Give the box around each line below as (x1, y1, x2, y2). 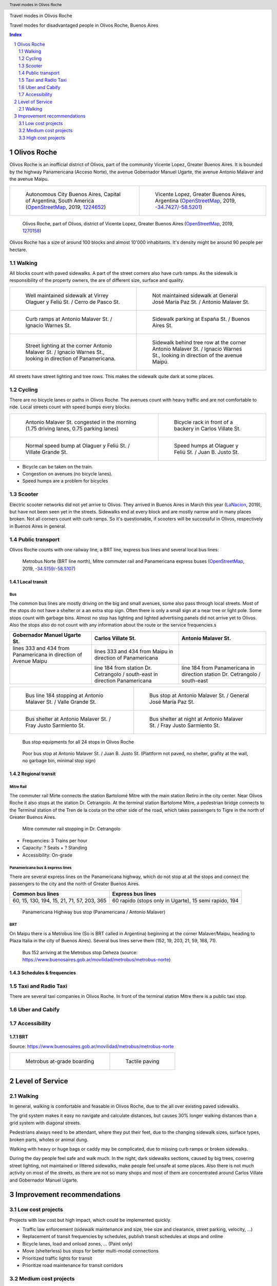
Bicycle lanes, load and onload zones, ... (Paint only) (22, 1240, 133, 1247)
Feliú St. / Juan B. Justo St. (173, 448, 240, 455)
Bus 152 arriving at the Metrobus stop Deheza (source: (22, 949, 138, 955)
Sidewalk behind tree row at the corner (152, 338, 246, 346)
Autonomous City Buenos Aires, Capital (25, 190, 121, 198)
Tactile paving (125, 1058, 160, 1065)
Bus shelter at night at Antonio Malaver (149, 715, 243, 722)
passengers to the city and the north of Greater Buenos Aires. (9, 881, 140, 887)
